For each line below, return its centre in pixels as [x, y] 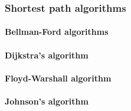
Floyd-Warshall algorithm [58, 78]
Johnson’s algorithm [47, 101]
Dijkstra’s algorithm [47, 55]
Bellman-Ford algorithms [57, 32]
